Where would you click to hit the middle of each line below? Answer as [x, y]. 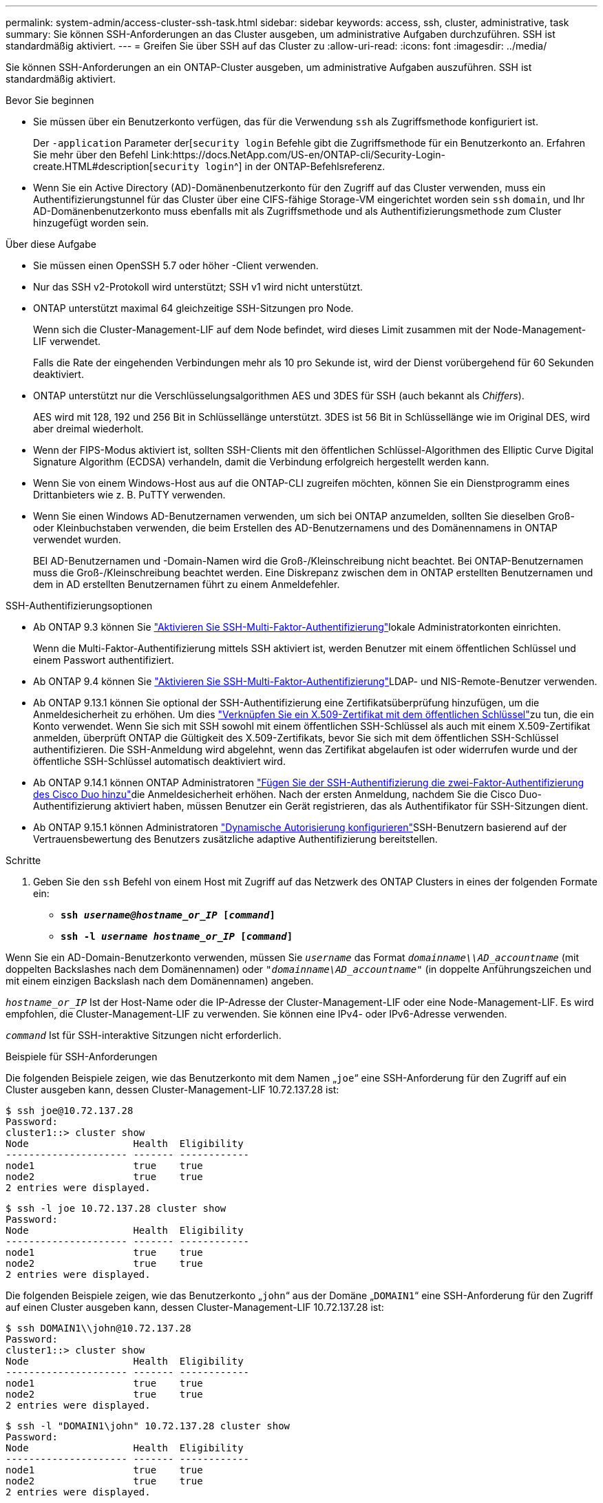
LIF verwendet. [67, 341]
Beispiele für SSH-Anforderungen [82, 1057]
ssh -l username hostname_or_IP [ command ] [177, 936]
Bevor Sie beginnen [50, 100]
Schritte [23, 860]
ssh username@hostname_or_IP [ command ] [168, 915]
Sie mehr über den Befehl [91, 155]
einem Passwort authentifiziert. [104, 660]
